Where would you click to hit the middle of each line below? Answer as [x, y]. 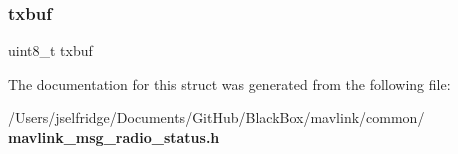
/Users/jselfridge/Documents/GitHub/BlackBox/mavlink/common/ [216, 117]
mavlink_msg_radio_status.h [114, 137]
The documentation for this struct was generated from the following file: [229, 83]
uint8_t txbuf [50, 50]
